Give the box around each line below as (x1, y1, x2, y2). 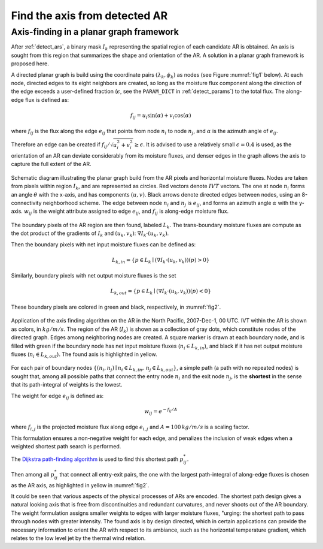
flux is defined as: (25, 96, 69, 103)
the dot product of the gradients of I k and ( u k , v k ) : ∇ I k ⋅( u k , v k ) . (11, 230, 169, 238)
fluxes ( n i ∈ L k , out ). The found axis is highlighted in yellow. (11, 351, 158, 359)
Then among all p (11, 470, 55, 478)
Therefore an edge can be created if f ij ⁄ (11, 141, 109, 149)
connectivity (11, 200, 42, 206)
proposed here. (11, 60, 49, 67)
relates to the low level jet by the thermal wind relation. (11, 534, 146, 542)
